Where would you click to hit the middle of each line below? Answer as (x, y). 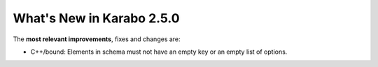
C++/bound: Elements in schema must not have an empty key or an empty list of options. (159, 52)
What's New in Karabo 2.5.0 (96, 18)
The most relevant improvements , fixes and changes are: (97, 39)
